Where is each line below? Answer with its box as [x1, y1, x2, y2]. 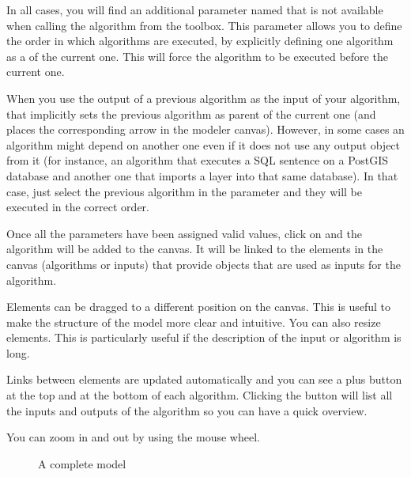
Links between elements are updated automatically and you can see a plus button [6, 371, 402, 388]
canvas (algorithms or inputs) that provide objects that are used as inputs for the [6, 256, 401, 272]
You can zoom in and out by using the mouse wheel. [6, 429, 260, 445]
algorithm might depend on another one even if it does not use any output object [6, 136, 401, 153]
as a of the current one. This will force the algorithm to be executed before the [6, 47, 388, 64]
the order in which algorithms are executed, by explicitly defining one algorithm [6, 32, 394, 49]
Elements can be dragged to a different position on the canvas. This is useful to [6, 298, 391, 315]
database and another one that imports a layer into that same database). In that [6, 167, 398, 184]
